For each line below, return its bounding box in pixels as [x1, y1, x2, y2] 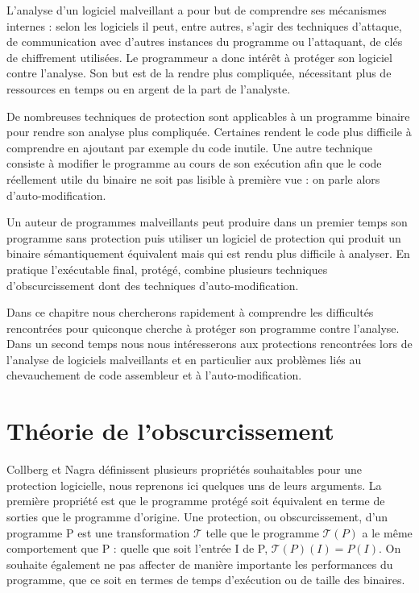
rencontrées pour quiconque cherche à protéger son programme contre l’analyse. [6, 319, 400, 336]
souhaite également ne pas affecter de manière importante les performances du [6, 555, 393, 572]
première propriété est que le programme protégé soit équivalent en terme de [6, 492, 385, 509]
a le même [362, 524, 413, 541]
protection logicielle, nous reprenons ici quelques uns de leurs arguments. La [6, 476, 382, 493]
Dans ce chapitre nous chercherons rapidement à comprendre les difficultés [6, 304, 374, 321]
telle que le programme [205, 524, 319, 541]
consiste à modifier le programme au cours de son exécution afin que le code [6, 155, 382, 172]
